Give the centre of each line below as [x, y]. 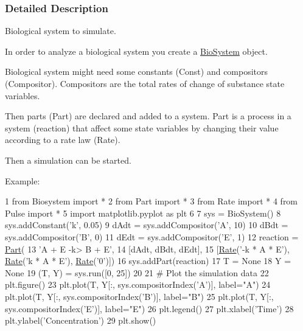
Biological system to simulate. [61, 31]
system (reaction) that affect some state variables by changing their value [142, 127]
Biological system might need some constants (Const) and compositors [137, 71]
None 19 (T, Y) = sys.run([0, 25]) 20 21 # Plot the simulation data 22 [137, 272]
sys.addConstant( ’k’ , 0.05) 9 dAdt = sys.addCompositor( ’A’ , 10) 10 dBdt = [147, 225]
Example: [23, 180]
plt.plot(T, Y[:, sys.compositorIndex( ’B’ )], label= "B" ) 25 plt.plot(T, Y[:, [139, 296]
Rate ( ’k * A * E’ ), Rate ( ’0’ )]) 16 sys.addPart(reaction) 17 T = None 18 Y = [148, 261]
